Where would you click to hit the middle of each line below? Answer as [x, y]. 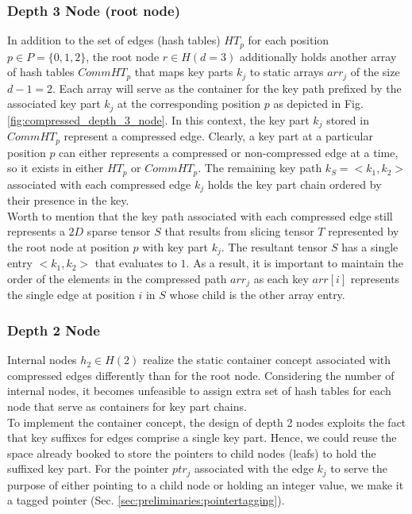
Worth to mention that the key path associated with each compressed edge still [200, 215]
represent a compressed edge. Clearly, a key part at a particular [218, 136]
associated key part [54, 104]
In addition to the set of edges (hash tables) [114, 40]
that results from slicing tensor [239, 231]
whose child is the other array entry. [257, 295]
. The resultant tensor [274, 246]
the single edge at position [71, 295]
